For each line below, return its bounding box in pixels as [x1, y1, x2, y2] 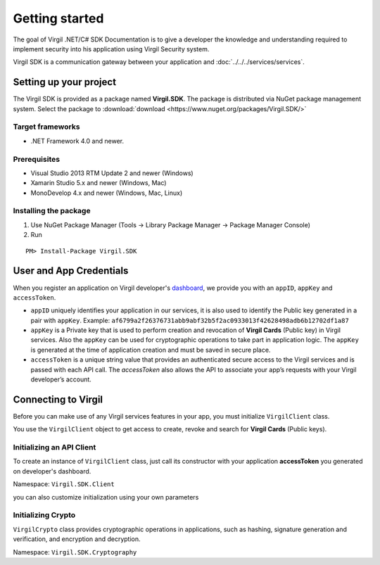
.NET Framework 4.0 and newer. [30, 137, 125, 145]
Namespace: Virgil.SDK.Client [13, 480, 115, 488]
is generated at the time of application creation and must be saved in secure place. [30, 345, 271, 354]
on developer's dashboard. [13, 466, 91, 475]
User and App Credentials [13, 265, 129, 277]
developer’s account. [30, 375, 91, 383]
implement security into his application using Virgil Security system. [13, 44, 210, 53]
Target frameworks [13, 122, 80, 132]
